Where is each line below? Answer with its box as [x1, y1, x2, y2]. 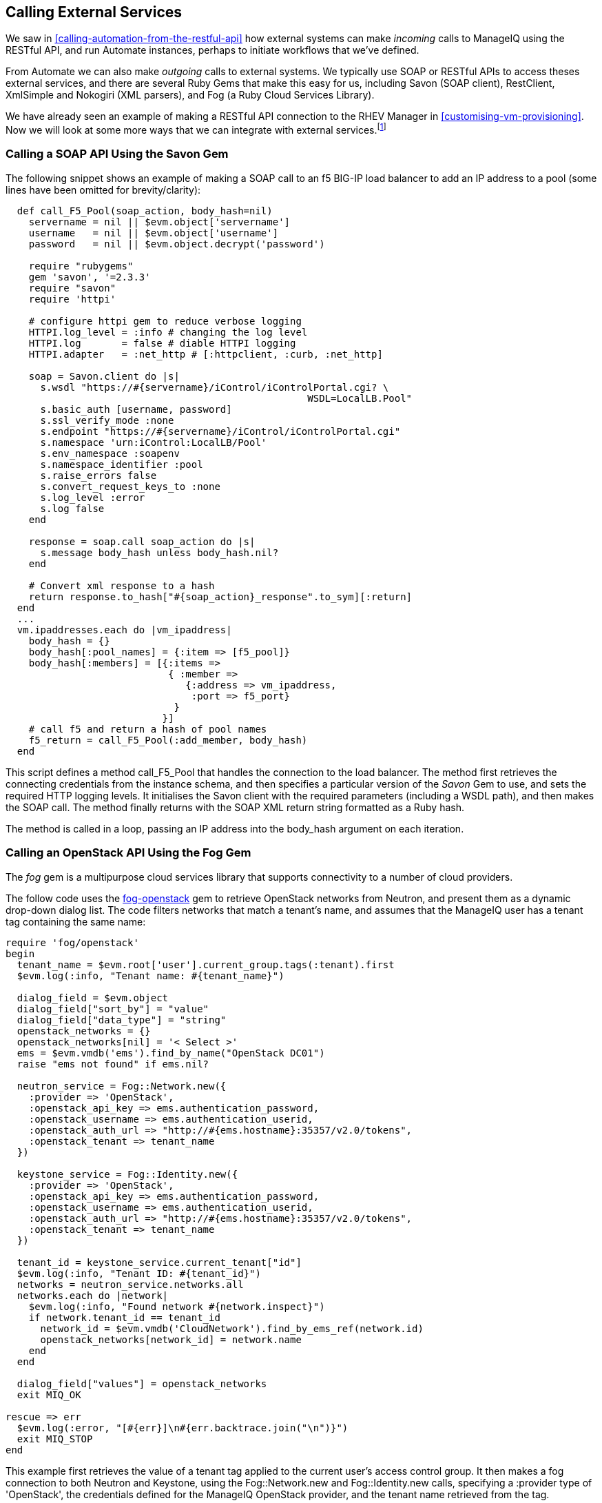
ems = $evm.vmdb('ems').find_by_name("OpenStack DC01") [17, 1047, 325, 1059]
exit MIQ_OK [17, 1389, 81, 1400]
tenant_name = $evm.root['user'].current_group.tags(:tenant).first [17, 959, 395, 970]
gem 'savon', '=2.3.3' [28, 271, 151, 283]
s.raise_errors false [40, 469, 157, 481]
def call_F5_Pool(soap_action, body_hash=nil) [17, 205, 273, 216]
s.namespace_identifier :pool [40, 458, 203, 470]
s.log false [40, 502, 105, 514]
